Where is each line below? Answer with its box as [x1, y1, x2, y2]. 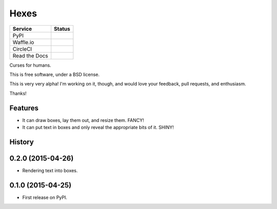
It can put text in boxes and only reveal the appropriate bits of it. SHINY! [22, 124, 174, 131]
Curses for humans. [9, 62, 51, 68]
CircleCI [12, 45, 32, 52]
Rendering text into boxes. [22, 167, 78, 174]
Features [9, 103, 38, 112]
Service [12, 25, 32, 32]
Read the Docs [12, 52, 48, 59]
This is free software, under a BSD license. [9, 71, 100, 77]
